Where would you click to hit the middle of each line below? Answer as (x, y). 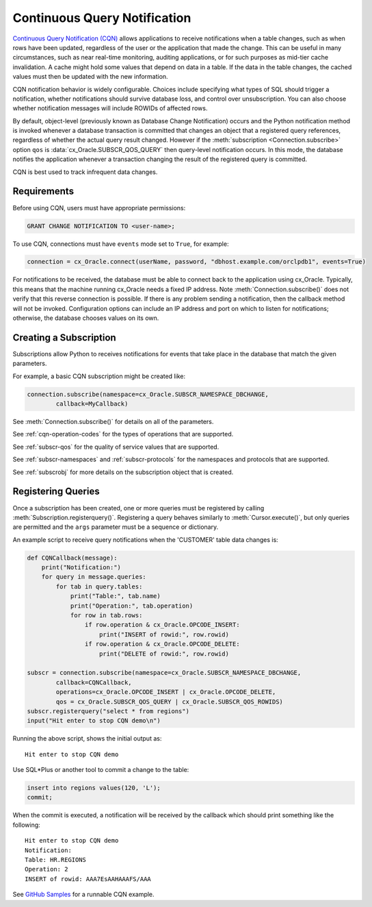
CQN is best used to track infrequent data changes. (85, 172)
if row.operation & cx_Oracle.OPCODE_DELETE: (162, 644)
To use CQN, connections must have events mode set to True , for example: (121, 244)
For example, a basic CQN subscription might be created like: (99, 376)
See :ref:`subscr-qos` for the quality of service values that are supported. (116, 447)
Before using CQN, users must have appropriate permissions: (99, 208)
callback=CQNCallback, (94, 682)
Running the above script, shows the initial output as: (87, 738)
